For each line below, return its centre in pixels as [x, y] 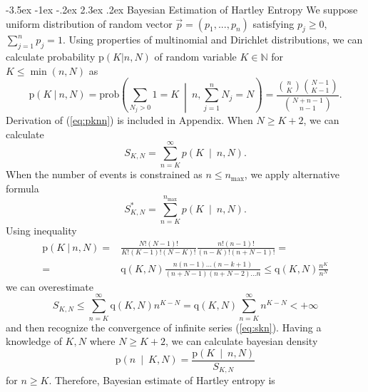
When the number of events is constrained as [104, 174]
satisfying [274, 23]
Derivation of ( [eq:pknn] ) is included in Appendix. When [129, 119]
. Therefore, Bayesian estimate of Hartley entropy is [162, 380]
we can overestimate [50, 286]
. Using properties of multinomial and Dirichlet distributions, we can [213, 40]
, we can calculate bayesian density [242, 341]
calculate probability [51, 57]
